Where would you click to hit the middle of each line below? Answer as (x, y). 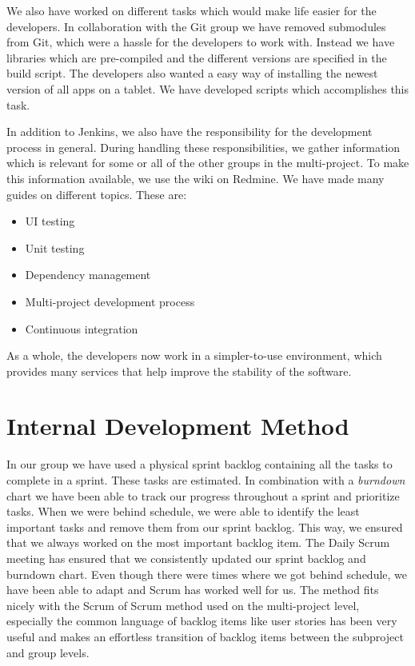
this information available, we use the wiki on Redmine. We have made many (196, 178)
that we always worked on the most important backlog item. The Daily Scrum (198, 542)
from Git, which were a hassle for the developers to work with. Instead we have (201, 42)
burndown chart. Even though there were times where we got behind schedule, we (207, 574)
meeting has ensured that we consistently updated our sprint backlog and (186, 558)
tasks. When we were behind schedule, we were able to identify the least (183, 511)
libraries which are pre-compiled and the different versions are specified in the (197, 57)
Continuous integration (82, 328)
